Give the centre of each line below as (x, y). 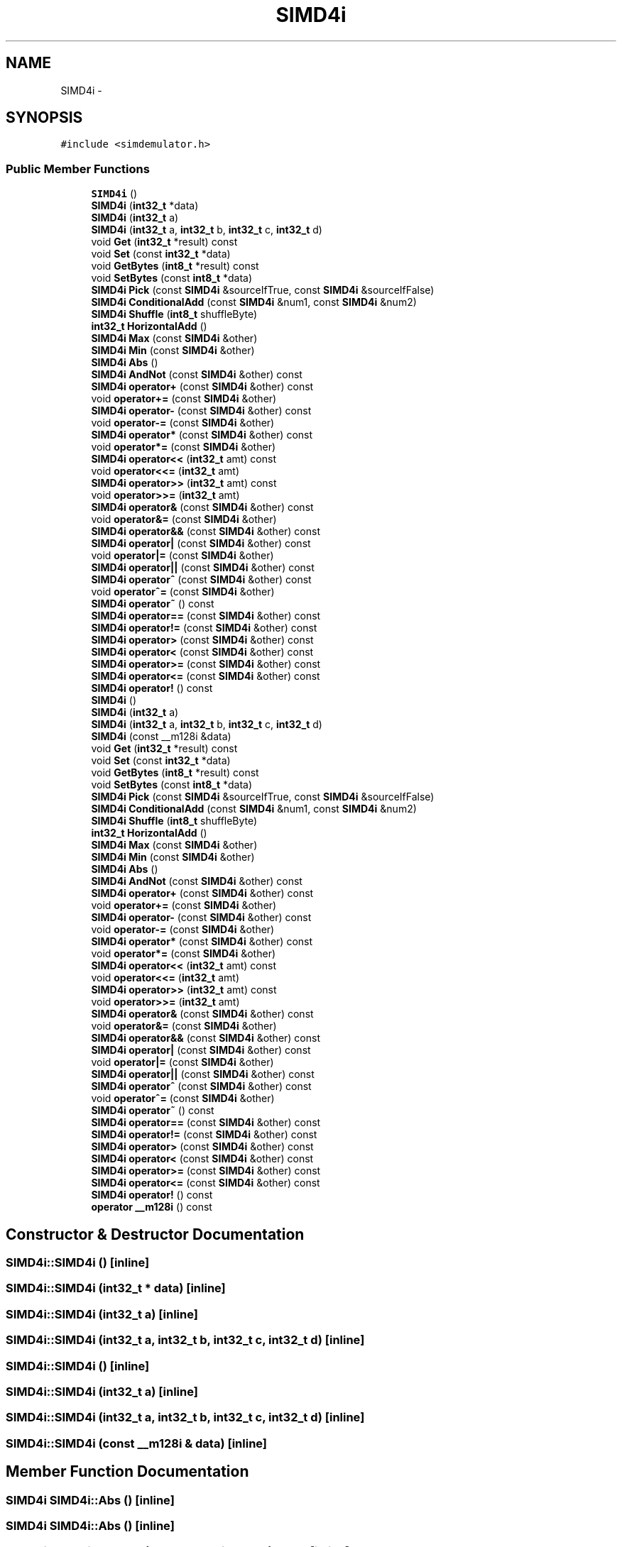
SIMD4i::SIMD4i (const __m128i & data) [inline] (137, 1443)
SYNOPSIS (44, 118)
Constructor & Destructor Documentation (155, 1234)
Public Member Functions (78, 169)
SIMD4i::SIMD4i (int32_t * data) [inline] (116, 1288)
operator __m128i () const (152, 1207)
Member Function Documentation (127, 1472)
